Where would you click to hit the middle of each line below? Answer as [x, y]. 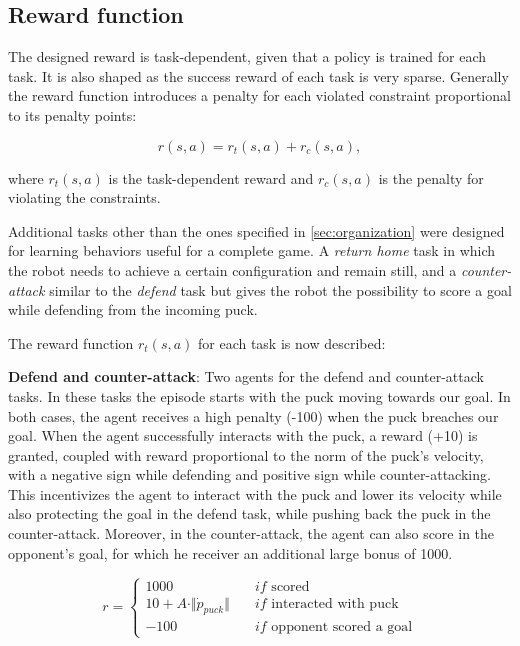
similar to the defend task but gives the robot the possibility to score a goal [280, 289]
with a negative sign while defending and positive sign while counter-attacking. [249, 474]
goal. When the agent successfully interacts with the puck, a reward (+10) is [243, 435]
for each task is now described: [291, 342]
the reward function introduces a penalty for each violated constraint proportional [259, 95]
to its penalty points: [72, 114]
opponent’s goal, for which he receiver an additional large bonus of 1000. [230, 552]
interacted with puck [335, 603]
